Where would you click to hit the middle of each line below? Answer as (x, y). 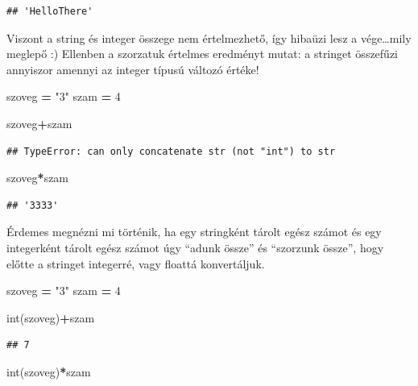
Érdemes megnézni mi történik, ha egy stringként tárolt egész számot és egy (194, 232)
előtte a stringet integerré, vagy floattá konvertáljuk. (136, 263)
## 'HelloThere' (50, 11)
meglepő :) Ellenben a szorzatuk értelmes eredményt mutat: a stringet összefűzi (203, 54)
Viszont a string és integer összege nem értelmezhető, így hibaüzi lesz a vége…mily (209, 37)
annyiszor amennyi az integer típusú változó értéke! (133, 69)
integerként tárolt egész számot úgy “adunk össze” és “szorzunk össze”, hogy (195, 247)
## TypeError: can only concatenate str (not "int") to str (171, 151)
